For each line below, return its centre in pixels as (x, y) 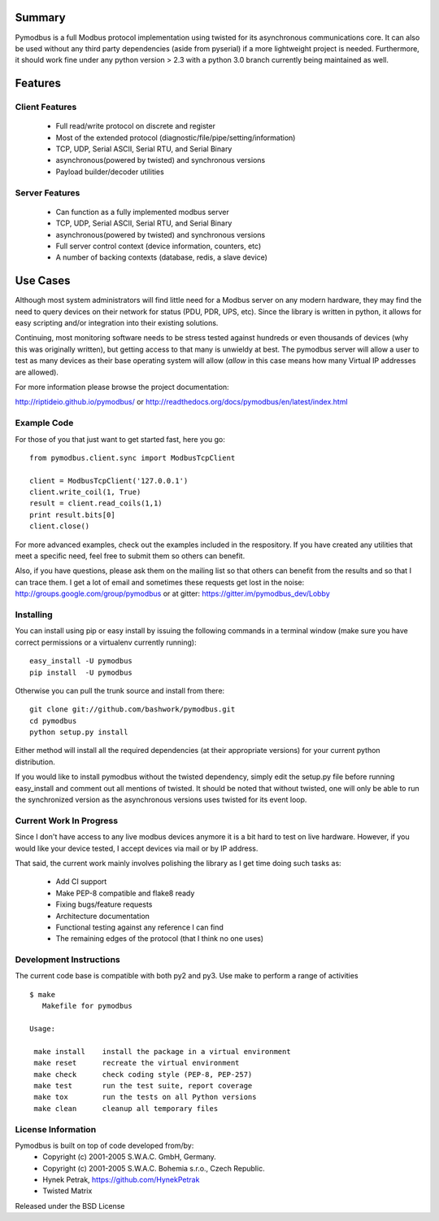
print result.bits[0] (72, 514)
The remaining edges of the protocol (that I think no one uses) (160, 939)
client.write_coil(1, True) (85, 492)
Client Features (46, 107)
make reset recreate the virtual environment (137, 1063)
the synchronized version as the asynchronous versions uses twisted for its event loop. (161, 800)
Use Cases (43, 281)
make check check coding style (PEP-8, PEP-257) (143, 1074)
